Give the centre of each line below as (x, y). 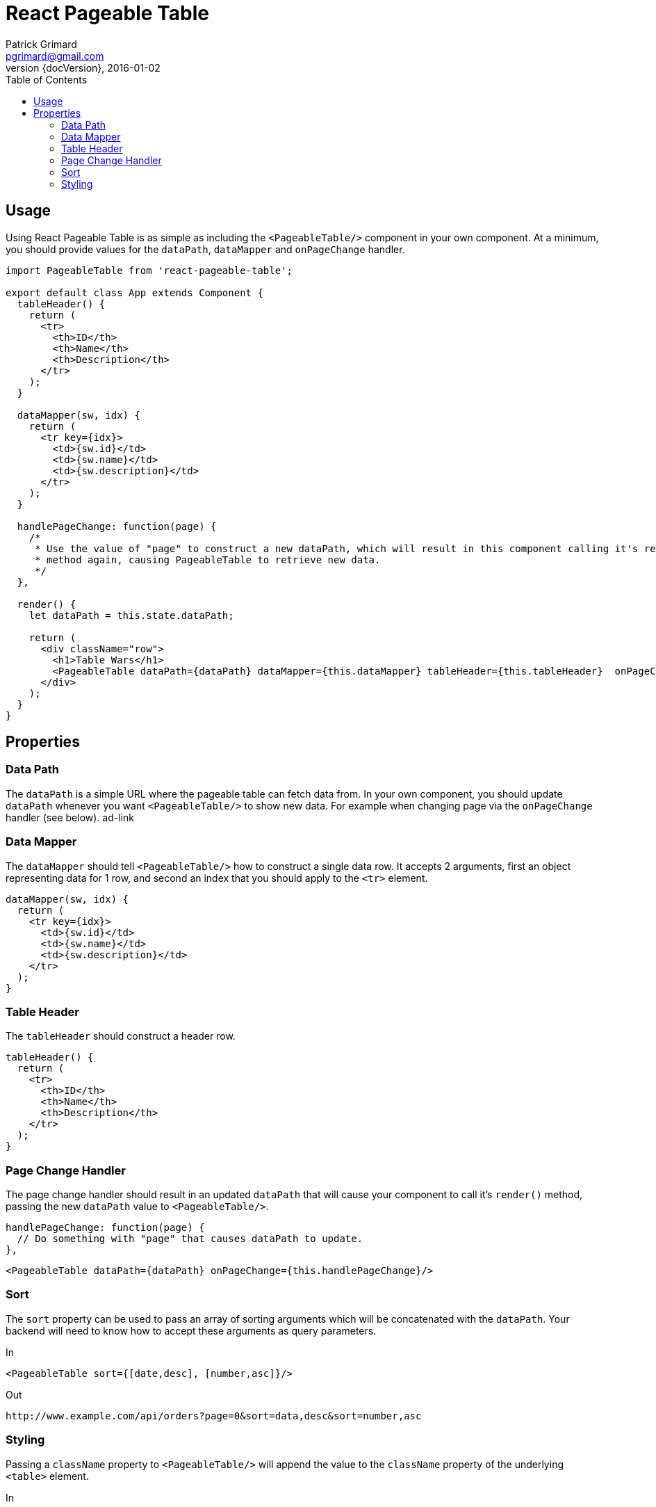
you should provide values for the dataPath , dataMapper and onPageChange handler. (205, 249)
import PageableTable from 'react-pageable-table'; (149, 270)
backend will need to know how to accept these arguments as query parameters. (191, 1330)
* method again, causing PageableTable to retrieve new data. (208, 559)
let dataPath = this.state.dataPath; (131, 615)
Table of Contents (47, 79)
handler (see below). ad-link (70, 817)
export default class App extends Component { (134, 292)
